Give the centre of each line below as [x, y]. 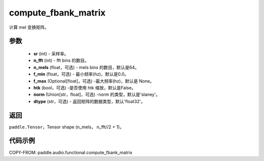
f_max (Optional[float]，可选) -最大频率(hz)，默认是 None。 [94, 81]
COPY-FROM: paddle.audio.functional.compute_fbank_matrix [71, 152]
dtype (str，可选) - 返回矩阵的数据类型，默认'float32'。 [89, 101]
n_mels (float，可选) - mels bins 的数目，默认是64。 [86, 67]
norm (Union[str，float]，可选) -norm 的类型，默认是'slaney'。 [97, 94]
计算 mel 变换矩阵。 [29, 27]
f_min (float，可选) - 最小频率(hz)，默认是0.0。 [81, 74]
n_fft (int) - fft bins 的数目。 [61, 60]
